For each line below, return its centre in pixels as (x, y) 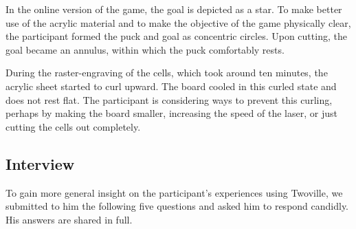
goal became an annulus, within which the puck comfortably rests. (145, 49)
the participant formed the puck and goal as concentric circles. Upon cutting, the (176, 36)
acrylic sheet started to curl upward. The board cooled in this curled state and (171, 86)
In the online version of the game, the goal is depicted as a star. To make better (174, 9)
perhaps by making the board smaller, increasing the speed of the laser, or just (171, 113)
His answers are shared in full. (69, 219)
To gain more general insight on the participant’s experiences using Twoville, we (174, 192)
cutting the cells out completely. (73, 126)
